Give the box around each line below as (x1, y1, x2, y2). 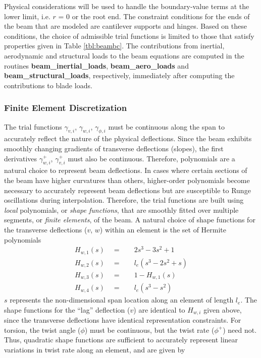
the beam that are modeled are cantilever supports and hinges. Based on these (4, 21, 247, 31)
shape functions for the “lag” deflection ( (4, 304, 130, 315)
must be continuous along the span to (108, 121, 225, 132)
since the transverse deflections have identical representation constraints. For (4, 315, 241, 325)
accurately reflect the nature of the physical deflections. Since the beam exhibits (4, 133, 252, 144)
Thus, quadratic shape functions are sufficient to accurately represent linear (4, 334, 238, 345)
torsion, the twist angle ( (4, 324, 81, 335)
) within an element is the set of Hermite (99, 224, 227, 234)
